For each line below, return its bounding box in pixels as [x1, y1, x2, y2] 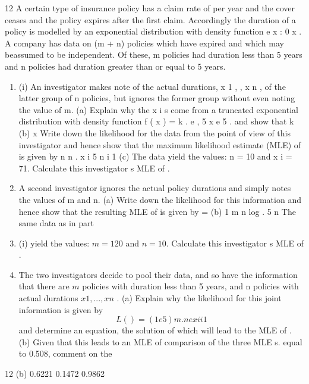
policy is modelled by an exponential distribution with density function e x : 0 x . [5, 25, 302, 38]
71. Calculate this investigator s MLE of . [18, 161, 170, 174]
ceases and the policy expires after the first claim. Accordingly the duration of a [5, 13, 296, 26]
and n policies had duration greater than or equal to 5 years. [5, 60, 226, 72]
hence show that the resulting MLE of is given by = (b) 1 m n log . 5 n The [18, 205, 296, 217]
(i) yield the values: [18, 236, 90, 249]
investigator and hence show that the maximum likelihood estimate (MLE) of [18, 138, 301, 151]
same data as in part [18, 217, 94, 229]
